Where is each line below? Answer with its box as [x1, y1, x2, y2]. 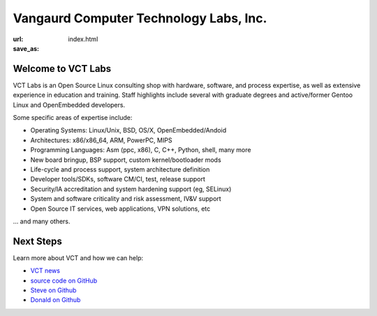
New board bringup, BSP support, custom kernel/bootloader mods [30, 156, 221, 164]
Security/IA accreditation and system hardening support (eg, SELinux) [30, 185, 232, 193]
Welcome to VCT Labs [13, 63, 112, 75]
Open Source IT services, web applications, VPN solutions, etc [30, 204, 211, 213]
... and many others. [13, 217, 71, 225]
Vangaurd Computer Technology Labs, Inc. [13, 10, 267, 26]
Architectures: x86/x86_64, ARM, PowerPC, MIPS [30, 136, 172, 144]
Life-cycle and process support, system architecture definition [30, 165, 210, 174]
